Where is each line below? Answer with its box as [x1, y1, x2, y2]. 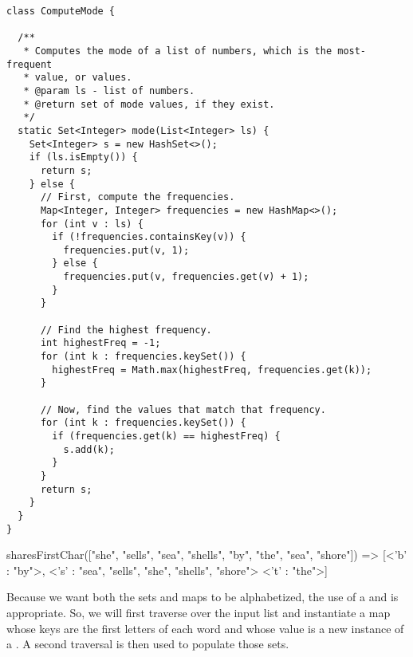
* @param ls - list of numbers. [23, 85, 195, 96]
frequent [6, 58, 53, 70]
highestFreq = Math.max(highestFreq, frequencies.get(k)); [52, 364, 372, 376]
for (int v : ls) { [40, 218, 144, 230]
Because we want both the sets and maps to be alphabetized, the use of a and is [6, 588, 399, 605]
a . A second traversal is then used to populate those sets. [6, 635, 289, 652]
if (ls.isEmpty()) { [29, 151, 138, 163]
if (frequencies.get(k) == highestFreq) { [52, 431, 281, 442]
